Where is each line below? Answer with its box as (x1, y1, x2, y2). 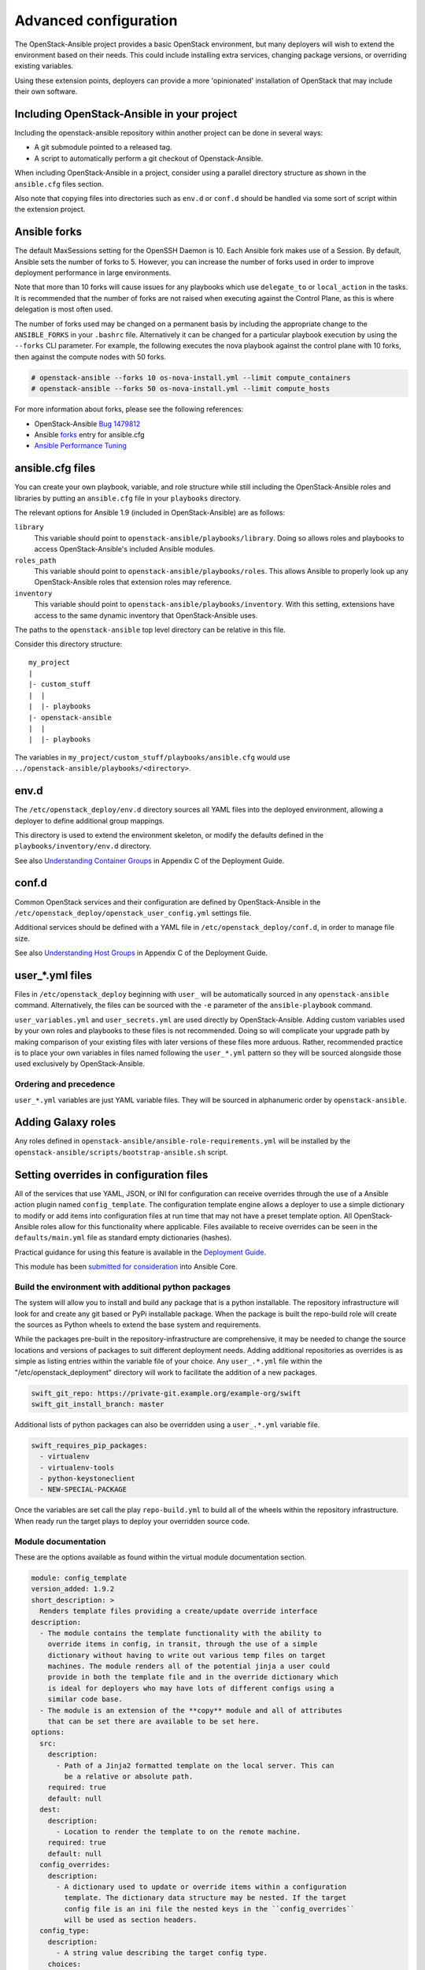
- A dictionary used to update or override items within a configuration (56, 1882, 347, 1891)
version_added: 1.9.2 (31, 1585, 115, 1593)
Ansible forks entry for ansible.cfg (34, 429, 145, 439)
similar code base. (47, 1695, 124, 1704)
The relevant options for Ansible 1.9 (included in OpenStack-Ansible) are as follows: (14, 508, 286, 517)
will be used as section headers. (64, 1916, 198, 1924)
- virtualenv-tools (39, 1463, 115, 1472)
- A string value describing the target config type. (56, 1949, 268, 1957)
